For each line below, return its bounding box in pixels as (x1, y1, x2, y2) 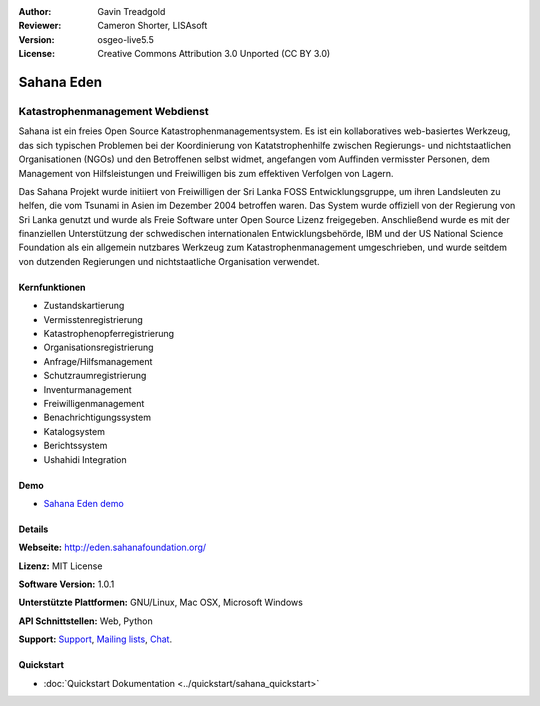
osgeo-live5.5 (97, 33, 154, 45)
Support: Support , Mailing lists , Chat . (18, 633, 173, 645)
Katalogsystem (43, 425, 105, 437)
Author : (18, 6, 52, 17)
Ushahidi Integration (43, 453, 127, 465)
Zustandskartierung (43, 300, 125, 312)
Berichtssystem (43, 440, 108, 452)
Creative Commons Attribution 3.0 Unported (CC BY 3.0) (97, 48, 331, 60)
